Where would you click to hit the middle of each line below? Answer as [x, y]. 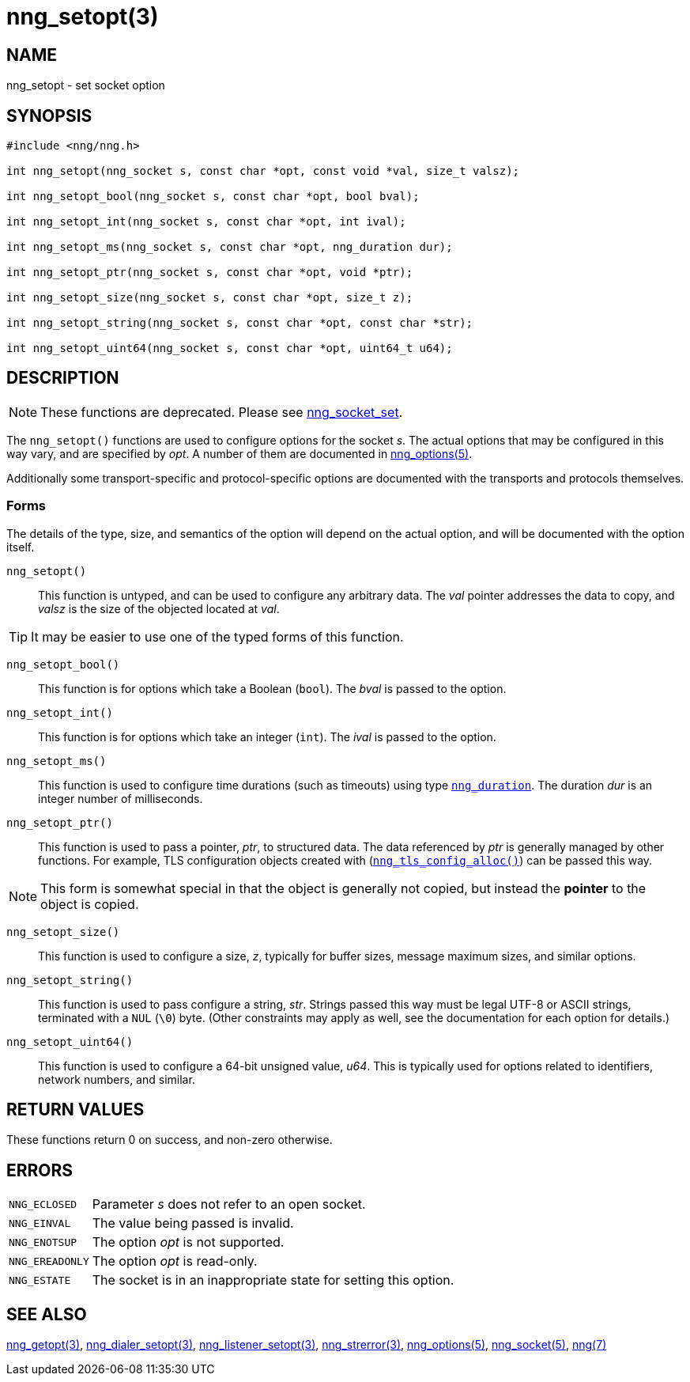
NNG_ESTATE [40, 1280]
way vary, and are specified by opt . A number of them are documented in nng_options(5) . [239, 453]
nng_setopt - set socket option [86, 85]
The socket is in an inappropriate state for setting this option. [273, 1280]
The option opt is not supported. [188, 1242]
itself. [21, 547]
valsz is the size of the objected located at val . [159, 608]
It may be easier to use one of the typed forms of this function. [217, 636]
